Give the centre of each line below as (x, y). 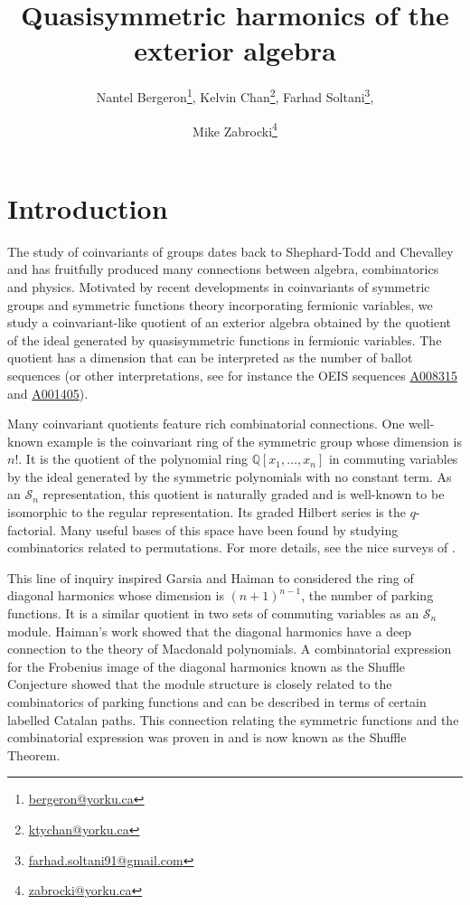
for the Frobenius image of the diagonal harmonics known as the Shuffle (207, 666)
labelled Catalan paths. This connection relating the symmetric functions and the (233, 719)
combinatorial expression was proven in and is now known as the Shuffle (207, 737)
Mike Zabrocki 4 (235, 129)
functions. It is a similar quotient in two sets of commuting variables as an (213, 613)
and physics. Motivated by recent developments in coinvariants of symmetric (219, 286)
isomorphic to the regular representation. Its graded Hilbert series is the (207, 512)
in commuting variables (393, 459)
